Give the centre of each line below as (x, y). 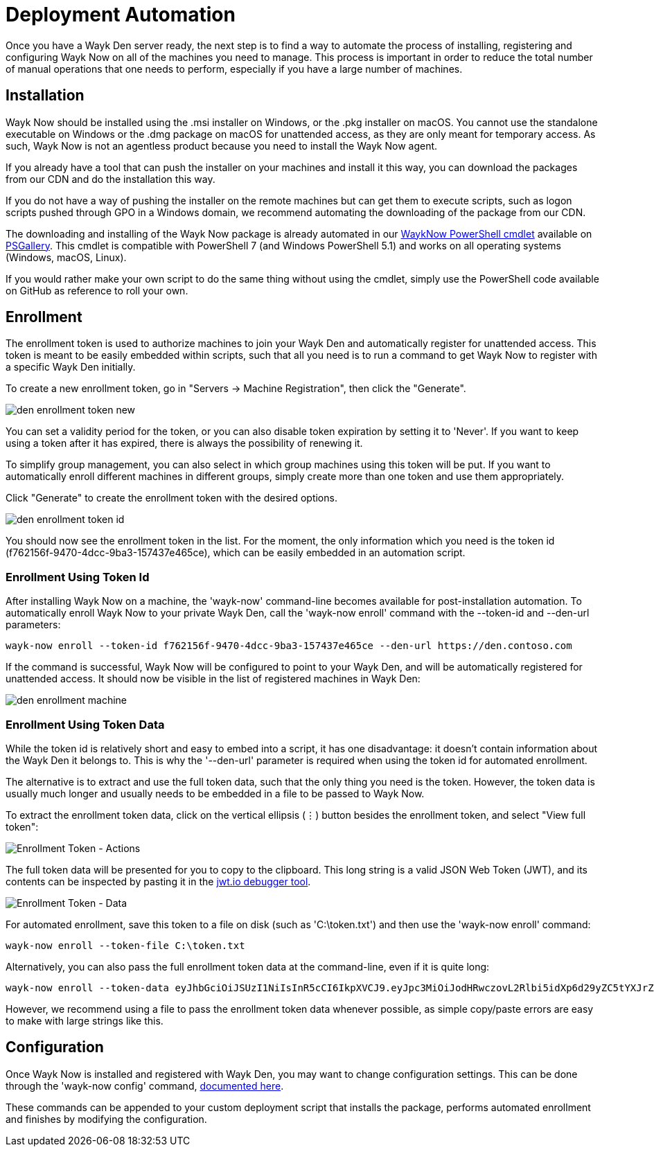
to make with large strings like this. (85, 1020)
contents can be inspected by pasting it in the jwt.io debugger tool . (158, 881)
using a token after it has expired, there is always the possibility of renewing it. (184, 443)
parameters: (33, 625)
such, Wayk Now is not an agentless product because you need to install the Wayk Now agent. (222, 145)
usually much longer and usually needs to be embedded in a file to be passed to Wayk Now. (215, 793)
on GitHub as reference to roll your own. (97, 290)
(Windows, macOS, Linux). (66, 257)
